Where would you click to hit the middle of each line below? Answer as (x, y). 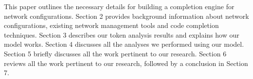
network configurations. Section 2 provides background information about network (126, 16)
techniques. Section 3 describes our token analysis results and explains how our (122, 34)
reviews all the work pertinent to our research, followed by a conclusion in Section (126, 63)
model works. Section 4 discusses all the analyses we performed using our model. (124, 44)
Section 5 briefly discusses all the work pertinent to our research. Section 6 (115, 53)
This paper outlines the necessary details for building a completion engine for (119, 6)
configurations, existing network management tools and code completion (111, 25)
